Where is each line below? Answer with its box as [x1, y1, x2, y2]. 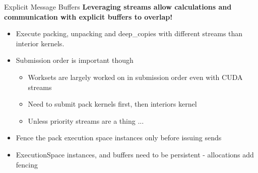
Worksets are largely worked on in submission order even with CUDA [28, 71, 243, 82]
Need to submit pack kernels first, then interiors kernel [28, 99, 197, 109]
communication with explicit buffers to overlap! [4, 11, 173, 22]
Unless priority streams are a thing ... [28, 115, 144, 126]
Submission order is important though [16, 55, 134, 65]
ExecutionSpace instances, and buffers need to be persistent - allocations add [16, 149, 254, 159]
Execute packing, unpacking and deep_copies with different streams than [16, 28, 243, 39]
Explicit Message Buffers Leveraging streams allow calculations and [4, 2, 232, 12]
